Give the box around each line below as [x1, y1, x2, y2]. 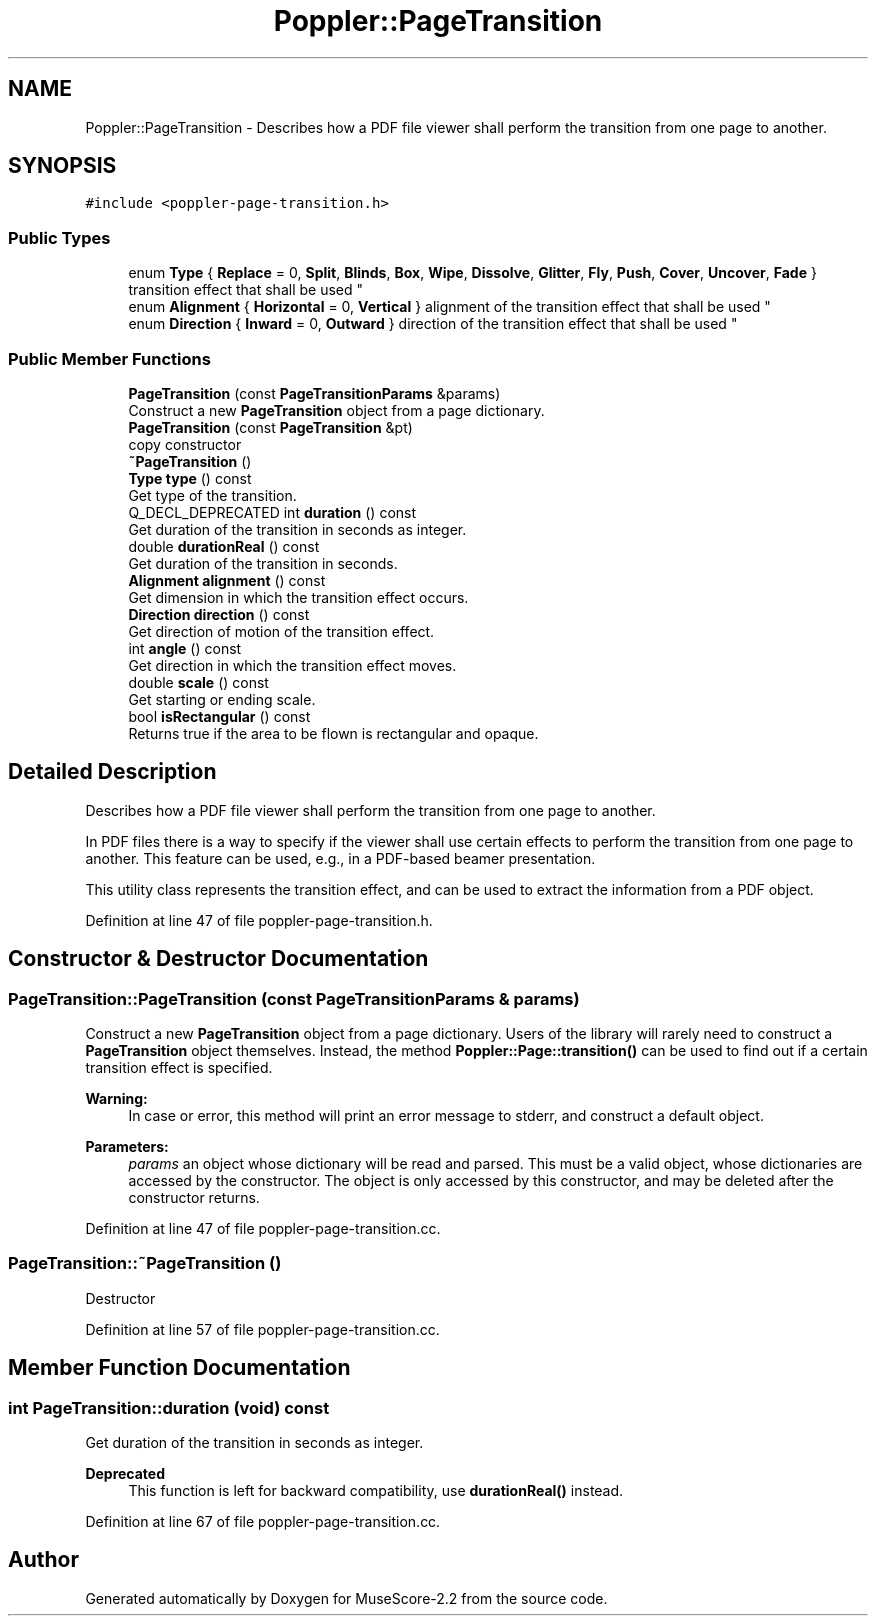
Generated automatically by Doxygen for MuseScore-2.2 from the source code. [85, 1589, 608, 1607]
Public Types [8, 227, 111, 248]
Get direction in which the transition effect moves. [128, 656, 457, 674]
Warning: [85, 1090, 148, 1107]
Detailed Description [8, 759, 217, 785]
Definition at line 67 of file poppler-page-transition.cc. [85, 1512, 441, 1530]
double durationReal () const [128, 537, 320, 555]
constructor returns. [128, 1189, 260, 1206]
